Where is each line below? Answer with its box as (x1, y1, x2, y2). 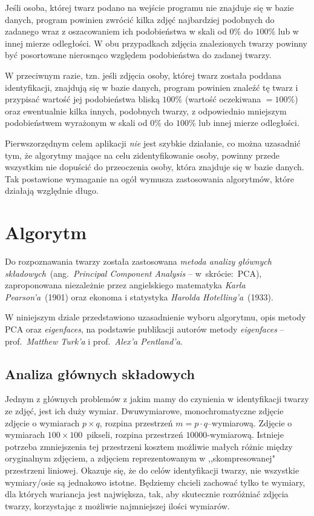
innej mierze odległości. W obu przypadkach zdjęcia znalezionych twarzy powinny (5, 36, 307, 49)
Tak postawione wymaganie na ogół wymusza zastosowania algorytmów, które (5, 172, 294, 185)
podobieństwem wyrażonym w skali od (5, 116, 148, 129)
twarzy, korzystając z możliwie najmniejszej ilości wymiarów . (5, 499, 230, 512)
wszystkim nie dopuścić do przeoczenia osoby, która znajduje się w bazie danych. (5, 160, 304, 173)
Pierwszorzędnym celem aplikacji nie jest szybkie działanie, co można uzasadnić (5, 136, 301, 149)
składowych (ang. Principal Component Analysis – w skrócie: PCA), (5, 266, 262, 279)
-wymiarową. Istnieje (207, 428, 284, 441)
